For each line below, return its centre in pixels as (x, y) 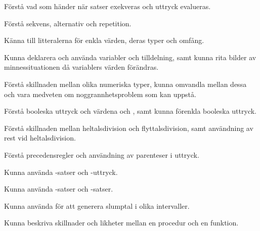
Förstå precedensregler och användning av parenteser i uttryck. (102, 154)
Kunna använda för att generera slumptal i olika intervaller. (97, 205)
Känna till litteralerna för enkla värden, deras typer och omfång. (104, 40)
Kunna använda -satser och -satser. (59, 189)
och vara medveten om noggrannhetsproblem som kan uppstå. (100, 94)
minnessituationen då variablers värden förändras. (81, 67)
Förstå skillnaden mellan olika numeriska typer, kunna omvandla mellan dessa (125, 84)
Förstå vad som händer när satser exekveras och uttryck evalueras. (107, 6)
